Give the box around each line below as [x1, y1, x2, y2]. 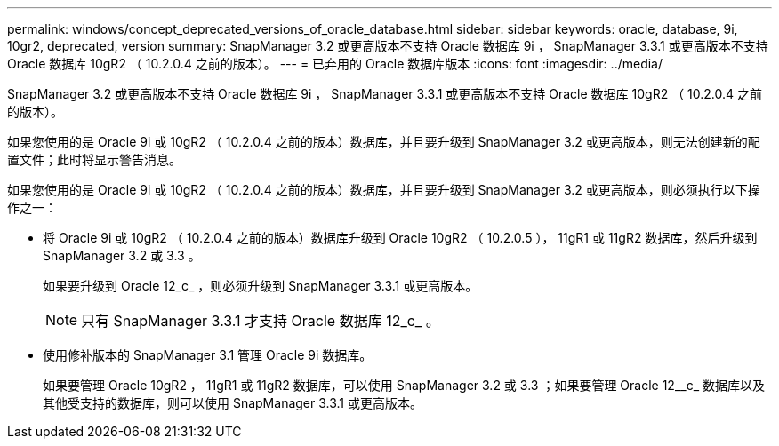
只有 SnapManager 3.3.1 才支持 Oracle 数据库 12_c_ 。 [81, 312, 440, 330]
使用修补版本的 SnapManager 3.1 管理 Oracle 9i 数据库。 [43, 347, 373, 362]
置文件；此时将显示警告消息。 [7, 152, 181, 167]
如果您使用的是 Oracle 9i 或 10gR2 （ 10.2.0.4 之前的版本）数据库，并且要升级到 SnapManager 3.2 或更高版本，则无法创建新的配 [7, 134, 760, 149]
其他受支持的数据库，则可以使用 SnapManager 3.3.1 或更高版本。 [43, 395, 422, 410]
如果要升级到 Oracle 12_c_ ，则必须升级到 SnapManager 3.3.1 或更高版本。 [43, 278, 478, 293]
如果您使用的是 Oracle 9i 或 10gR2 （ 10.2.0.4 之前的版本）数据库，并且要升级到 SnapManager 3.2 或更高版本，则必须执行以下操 [7, 182, 760, 197]
